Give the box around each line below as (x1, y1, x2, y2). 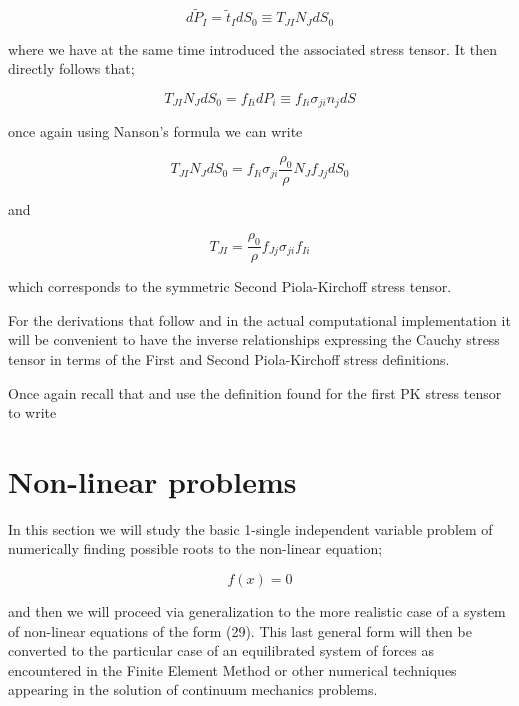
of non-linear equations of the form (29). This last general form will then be (8, 620, 472, 641)
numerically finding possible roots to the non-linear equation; (8, 538, 383, 559)
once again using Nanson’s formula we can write (8, 121, 303, 142)
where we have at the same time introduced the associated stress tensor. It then (8, 38, 498, 59)
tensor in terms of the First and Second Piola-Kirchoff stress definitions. (8, 348, 450, 369)
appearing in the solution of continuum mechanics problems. (8, 679, 378, 700)
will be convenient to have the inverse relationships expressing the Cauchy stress (8, 329, 500, 350)
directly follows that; (8, 58, 135, 79)
